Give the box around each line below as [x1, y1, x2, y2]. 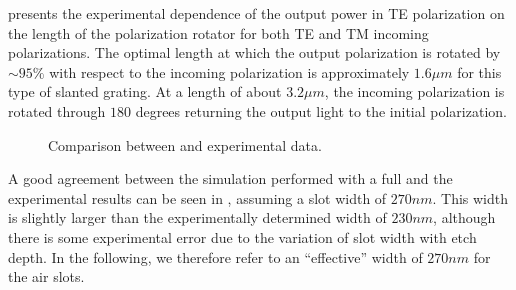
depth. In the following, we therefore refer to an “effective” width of [8, 246, 423, 267]
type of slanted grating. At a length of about [8, 81, 282, 102]
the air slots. [8, 266, 85, 287]
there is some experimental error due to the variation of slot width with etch [8, 226, 477, 247]
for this [457, 61, 502, 82]
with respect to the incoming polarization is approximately [49, 61, 410, 82]
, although [433, 207, 496, 228]
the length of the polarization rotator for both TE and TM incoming [8, 22, 429, 43]
